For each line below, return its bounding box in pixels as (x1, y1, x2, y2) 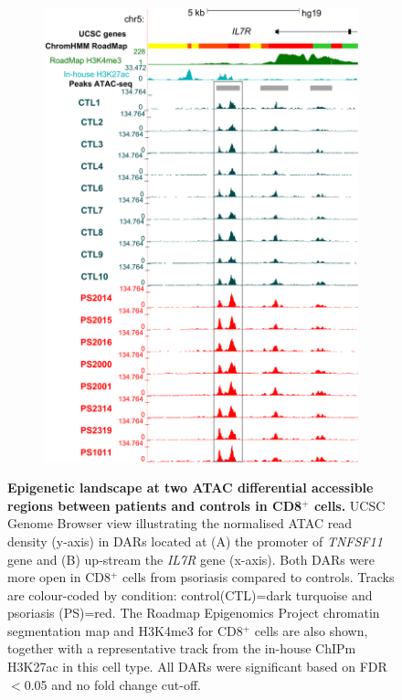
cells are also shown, (254, 620, 368, 640)
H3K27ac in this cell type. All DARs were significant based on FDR (7, 657, 387, 676)
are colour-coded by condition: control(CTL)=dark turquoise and (7, 585, 373, 604)
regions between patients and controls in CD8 (7, 495, 302, 514)
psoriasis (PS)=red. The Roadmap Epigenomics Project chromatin (7, 603, 380, 622)
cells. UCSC (313, 495, 386, 514)
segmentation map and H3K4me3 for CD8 (7, 620, 243, 640)
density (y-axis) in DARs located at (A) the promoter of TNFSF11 (7, 531, 383, 550)
